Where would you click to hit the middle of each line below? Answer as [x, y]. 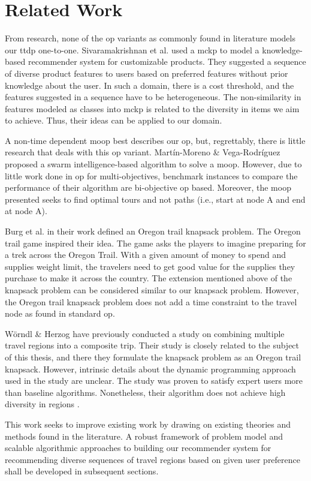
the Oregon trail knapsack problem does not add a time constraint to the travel [151, 301]
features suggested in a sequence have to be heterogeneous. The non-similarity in [153, 97]
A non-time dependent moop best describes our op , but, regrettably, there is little [155, 140]
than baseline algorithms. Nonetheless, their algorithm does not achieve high [145, 392]
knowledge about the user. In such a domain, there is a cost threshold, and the [150, 85]
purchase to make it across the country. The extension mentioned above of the [149, 278]
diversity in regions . [42, 404]
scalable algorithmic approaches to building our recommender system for [138, 448]
